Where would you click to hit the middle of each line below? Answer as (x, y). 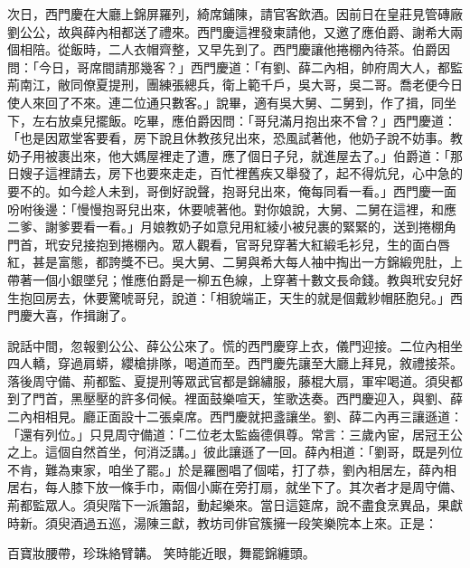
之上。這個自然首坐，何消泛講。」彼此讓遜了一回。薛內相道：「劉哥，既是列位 (235, 452)
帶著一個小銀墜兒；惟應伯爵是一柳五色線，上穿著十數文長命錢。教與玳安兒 (229, 279)
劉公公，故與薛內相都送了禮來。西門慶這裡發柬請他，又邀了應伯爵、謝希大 (229, 31)
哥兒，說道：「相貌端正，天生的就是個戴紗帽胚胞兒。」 (291, 297)
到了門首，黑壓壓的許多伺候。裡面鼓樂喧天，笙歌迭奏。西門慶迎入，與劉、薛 (235, 398)
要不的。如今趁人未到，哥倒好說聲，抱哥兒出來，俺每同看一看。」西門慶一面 (232, 190)
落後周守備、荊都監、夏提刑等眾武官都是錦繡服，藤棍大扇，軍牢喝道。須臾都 (235, 380)
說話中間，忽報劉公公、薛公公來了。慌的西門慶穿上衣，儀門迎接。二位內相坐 (235, 345)
